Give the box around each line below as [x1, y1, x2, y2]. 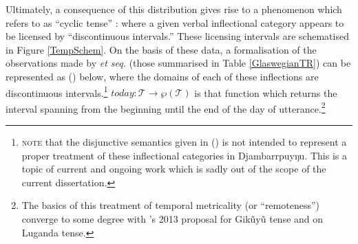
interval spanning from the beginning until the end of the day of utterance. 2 [6, 99, 326, 115]
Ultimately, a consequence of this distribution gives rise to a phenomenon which [6, 2, 342, 16]
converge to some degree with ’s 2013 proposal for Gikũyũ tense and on [21, 212, 324, 226]
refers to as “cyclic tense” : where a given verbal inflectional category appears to [6, 15, 344, 30]
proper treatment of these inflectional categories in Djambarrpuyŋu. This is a [21, 148, 347, 162]
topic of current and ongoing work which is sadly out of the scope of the [21, 162, 326, 176]
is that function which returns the [194, 85, 337, 100]
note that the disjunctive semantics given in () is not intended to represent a [21, 135, 347, 149]
